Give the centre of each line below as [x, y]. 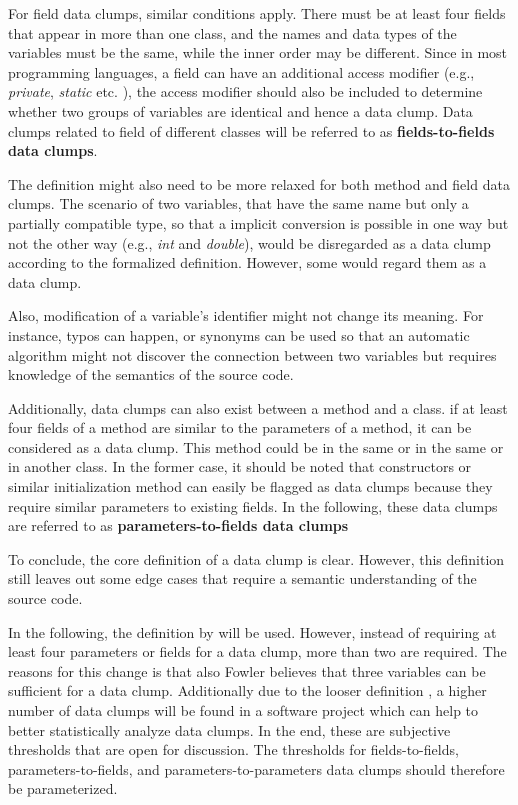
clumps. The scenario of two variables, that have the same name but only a [238, 203]
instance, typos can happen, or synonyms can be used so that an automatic [239, 334]
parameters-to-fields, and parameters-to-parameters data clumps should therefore [256, 768]
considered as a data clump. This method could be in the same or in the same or [256, 446]
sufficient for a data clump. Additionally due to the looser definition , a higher [247, 690]
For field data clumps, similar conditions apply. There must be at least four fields [257, 13]
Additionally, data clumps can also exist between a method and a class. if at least [258, 407]
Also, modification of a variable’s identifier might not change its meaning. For [246, 315]
